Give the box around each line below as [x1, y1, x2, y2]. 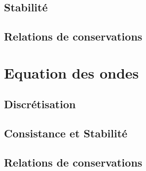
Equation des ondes [4, 62, 139, 83]
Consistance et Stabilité [4, 126, 128, 141]
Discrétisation [4, 96, 76, 112]
